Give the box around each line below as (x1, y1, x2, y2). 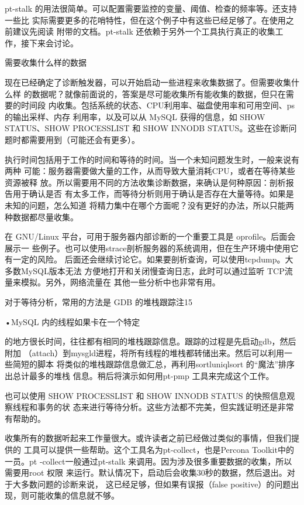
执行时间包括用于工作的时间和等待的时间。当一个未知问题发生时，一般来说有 (5, 153, 299, 165)
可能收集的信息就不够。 (29, 489, 119, 501)
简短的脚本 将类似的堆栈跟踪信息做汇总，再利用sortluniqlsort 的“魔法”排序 (12, 358, 295, 370)
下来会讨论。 (29, 36, 78, 49)
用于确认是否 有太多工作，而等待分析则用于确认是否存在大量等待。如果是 (12, 187, 294, 200)
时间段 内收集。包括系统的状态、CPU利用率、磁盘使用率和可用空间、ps (20, 99, 295, 111)
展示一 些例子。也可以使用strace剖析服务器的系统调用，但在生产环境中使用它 (5, 241, 299, 254)
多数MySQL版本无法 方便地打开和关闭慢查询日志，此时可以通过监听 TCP (5, 264, 285, 277)
